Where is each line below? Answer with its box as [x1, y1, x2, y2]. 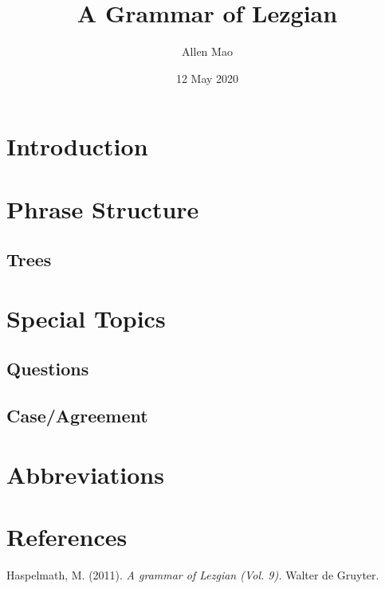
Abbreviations [6, 457, 164, 490]
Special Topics [6, 301, 166, 334]
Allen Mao [182, 43, 233, 60]
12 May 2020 [175, 69, 239, 86]
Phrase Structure [6, 192, 199, 225]
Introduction [6, 130, 148, 163]
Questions [6, 356, 89, 381]
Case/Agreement [6, 403, 148, 428]
